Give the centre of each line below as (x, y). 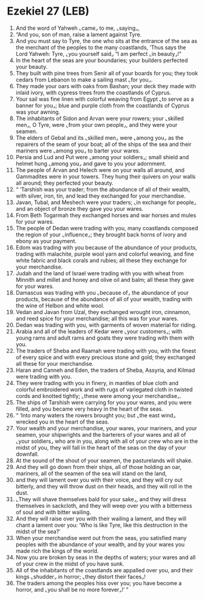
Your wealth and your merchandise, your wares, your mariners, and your (106, 428)
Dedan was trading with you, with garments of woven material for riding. (106, 325)
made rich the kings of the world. (57, 550)
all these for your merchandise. (55, 363)
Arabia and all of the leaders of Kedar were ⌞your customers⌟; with (99, 331)
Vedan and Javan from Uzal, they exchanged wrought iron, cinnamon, (103, 312)
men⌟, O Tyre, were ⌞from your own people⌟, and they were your (97, 125)
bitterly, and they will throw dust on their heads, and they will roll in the (104, 486)
